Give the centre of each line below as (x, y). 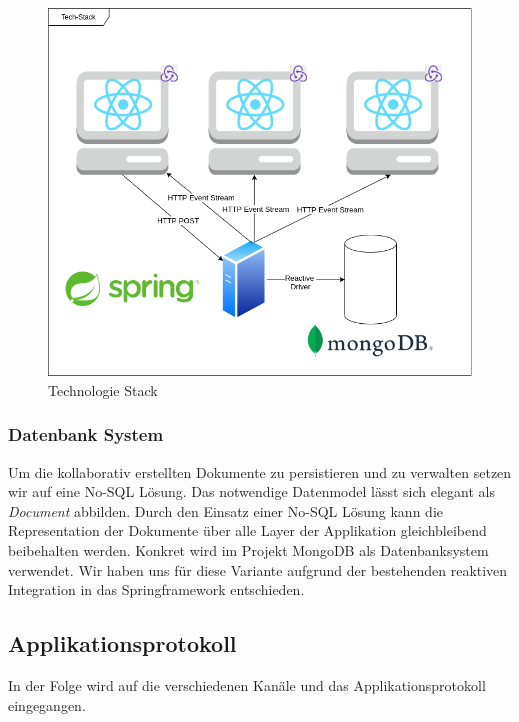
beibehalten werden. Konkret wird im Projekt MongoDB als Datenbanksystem (248, 550)
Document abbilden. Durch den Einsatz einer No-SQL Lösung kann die (225, 510)
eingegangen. (47, 704)
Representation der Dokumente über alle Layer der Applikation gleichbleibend (247, 530)
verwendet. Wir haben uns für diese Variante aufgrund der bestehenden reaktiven (258, 569)
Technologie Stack (103, 389)
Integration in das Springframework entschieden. (156, 589)
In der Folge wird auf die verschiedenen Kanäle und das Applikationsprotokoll (247, 685)
